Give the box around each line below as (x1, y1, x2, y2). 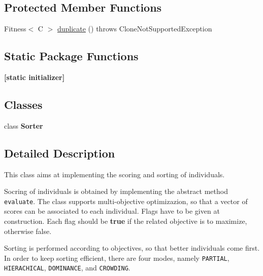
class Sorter (4, 120, 43, 131)
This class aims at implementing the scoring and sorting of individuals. (4, 169, 225, 179)
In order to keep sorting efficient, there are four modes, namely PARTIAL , (4, 252, 229, 263)
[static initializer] (4, 72, 65, 82)
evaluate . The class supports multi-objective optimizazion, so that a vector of (4, 195, 248, 206)
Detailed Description (4, 145, 115, 161)
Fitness (4, 23, 26, 34)
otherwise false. (4, 225, 52, 236)
